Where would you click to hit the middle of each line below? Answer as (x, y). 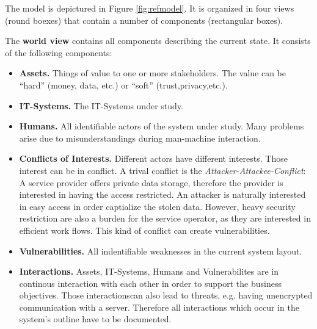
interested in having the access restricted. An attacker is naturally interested (162, 194)
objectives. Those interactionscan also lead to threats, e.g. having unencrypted (166, 295)
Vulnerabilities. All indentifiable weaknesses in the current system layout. (161, 251)
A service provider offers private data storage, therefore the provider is (151, 182)
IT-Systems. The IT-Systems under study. (101, 105)
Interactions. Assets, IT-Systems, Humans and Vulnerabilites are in (149, 271)
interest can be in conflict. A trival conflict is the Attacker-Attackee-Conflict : (162, 170)
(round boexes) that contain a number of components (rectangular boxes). (144, 20)
